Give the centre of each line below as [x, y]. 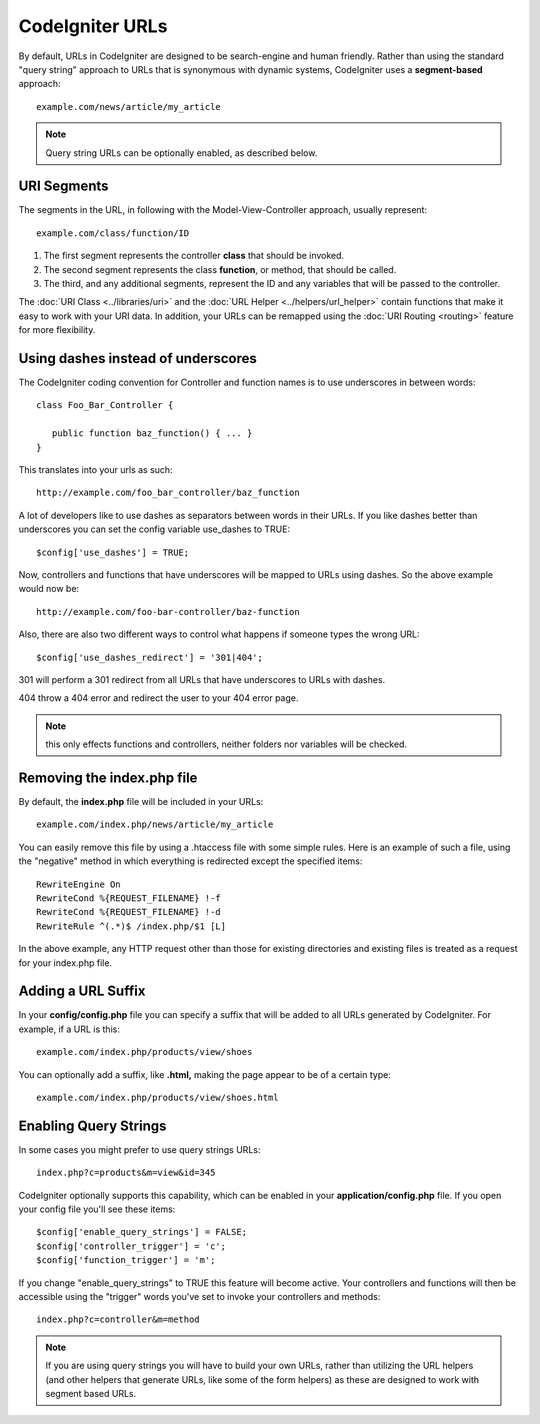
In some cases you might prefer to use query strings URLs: [139, 1149]
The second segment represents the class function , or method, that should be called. [220, 269]
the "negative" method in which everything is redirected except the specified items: [190, 861]
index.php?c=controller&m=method [118, 1319]
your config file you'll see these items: [97, 1209]
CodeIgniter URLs [93, 26]
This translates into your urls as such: [96, 469]
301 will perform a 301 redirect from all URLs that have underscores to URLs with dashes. [202, 679]
